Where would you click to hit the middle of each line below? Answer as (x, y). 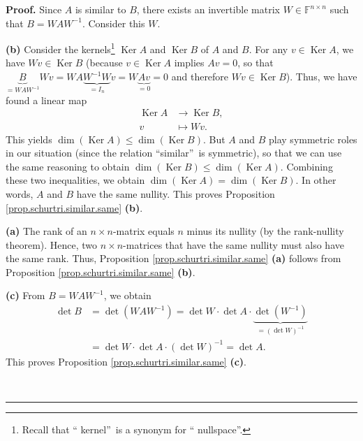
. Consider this (113, 23)
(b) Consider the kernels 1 (60, 48)
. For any (268, 49)
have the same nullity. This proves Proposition (176, 193)
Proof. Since (34, 9)
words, (20, 193)
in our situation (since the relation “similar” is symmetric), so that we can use (174, 153)
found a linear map (46, 100)
